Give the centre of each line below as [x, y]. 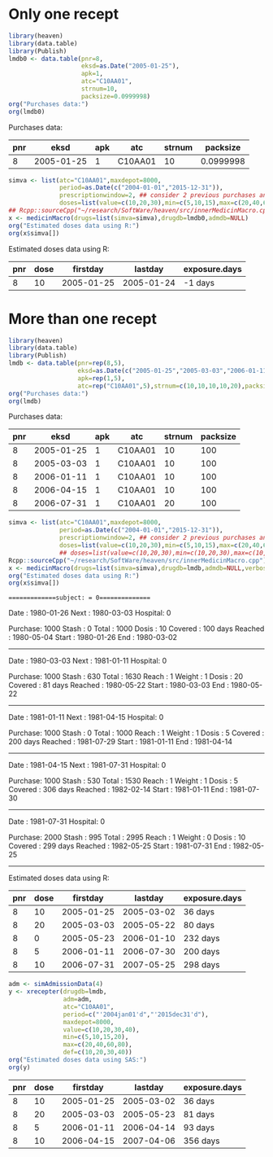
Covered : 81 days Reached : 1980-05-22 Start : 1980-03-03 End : [119, 686]
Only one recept [64, 14]
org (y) [19, 1067]
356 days [201, 1141]
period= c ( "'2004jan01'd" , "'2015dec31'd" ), [136, 1015]
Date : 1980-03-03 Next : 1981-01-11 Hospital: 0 [88, 661]
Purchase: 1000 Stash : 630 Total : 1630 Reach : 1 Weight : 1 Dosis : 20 [126, 677]
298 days [201, 965]
